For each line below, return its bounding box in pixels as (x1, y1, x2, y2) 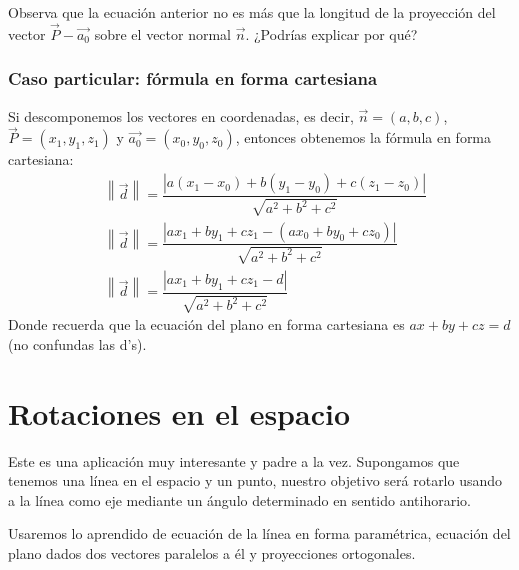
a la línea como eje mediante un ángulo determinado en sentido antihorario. (8, 489, 471, 510)
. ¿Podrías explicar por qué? (245, 23, 418, 44)
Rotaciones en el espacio (8, 392, 350, 433)
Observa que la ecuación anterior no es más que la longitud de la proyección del (8, 2, 496, 22)
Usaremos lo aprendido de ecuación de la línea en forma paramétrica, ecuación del (8, 523, 511, 544)
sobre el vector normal (94, 23, 231, 44)
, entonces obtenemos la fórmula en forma (235, 127, 492, 148)
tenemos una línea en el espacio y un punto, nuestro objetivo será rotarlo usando (8, 470, 503, 491)
